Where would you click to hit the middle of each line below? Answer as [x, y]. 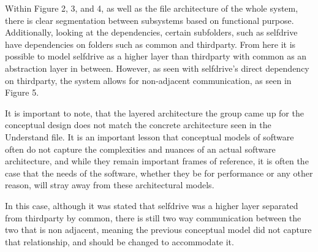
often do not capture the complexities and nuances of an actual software [140, 149]
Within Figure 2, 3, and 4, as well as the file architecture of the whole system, [152, 8]
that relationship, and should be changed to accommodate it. [119, 241]
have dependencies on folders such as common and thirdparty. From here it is [150, 44]
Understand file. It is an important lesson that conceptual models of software [150, 136]
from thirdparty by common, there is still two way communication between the [153, 217]
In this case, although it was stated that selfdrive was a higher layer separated [152, 205]
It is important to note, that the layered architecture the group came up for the [154, 113]
